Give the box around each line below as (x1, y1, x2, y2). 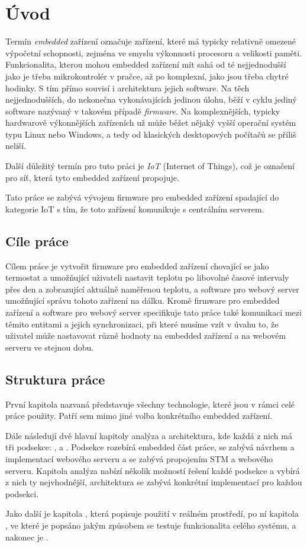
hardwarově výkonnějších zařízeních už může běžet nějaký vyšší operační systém (5, 116, 296, 129)
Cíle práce (5, 231, 69, 250)
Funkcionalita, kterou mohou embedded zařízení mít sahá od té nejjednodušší (5, 58, 286, 71)
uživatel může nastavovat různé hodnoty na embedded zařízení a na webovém (5, 329, 286, 342)
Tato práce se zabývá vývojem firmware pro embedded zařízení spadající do (5, 191, 279, 203)
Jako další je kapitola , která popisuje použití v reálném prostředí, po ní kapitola (5, 507, 299, 520)
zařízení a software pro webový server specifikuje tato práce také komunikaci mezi (5, 306, 302, 319)
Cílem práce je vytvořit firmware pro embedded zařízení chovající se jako (5, 259, 269, 272)
